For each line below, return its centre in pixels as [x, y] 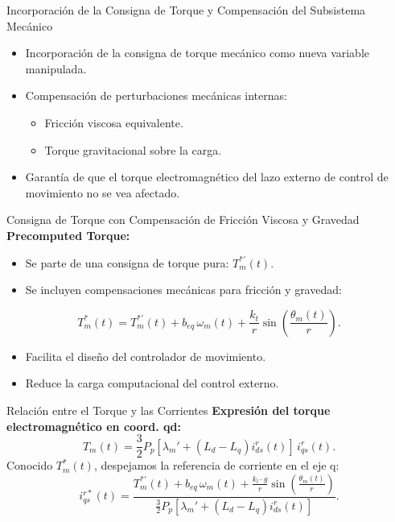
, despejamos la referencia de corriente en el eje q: [216, 465]
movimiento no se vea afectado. [103, 192]
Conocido [30, 465]
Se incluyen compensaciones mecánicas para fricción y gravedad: [183, 290]
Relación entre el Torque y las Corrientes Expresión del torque [169, 410]
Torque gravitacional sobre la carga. [133, 149]
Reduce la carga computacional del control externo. [152, 383]
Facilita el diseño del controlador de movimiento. [146, 356]
